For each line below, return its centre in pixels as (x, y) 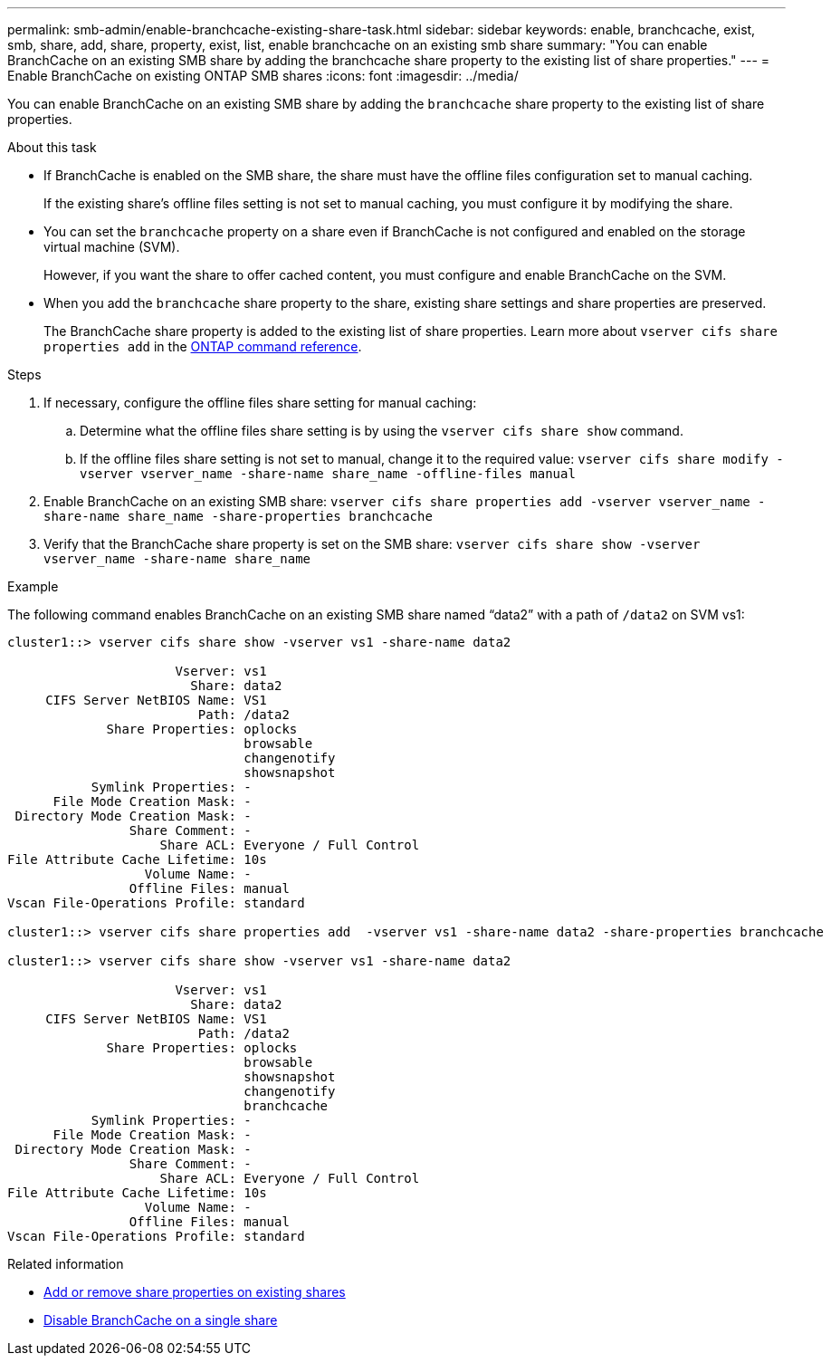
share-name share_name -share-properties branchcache (238, 516)
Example (33, 586)
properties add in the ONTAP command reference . (203, 346)
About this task (52, 147)
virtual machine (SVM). (112, 247)
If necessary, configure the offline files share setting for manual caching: (260, 403)
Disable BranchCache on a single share (161, 1320)
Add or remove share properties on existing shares (195, 1292)
